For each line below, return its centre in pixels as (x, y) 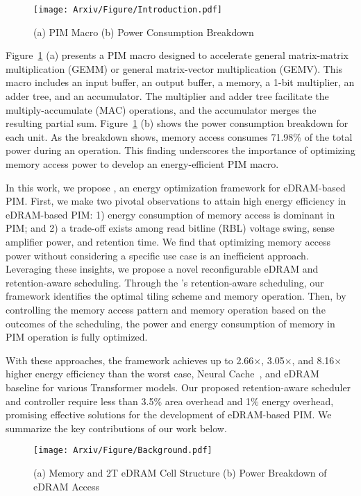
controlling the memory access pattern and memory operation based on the (166, 309)
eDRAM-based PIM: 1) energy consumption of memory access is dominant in (170, 214)
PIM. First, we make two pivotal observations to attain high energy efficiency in (176, 201)
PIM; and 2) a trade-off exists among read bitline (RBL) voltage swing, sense (170, 228)
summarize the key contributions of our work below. (116, 428)
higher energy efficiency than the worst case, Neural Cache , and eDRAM (162, 374)
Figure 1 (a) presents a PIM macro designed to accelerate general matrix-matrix (177, 55)
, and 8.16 (313, 360)
